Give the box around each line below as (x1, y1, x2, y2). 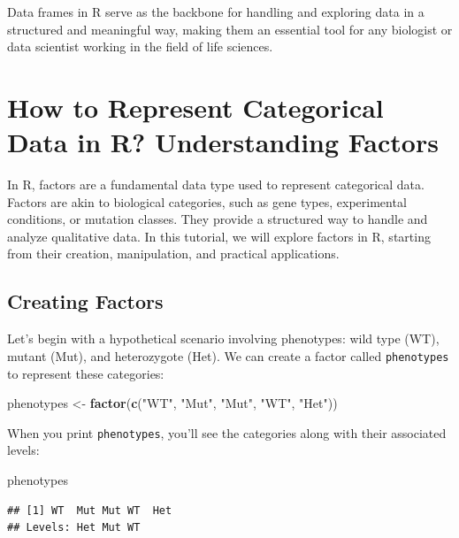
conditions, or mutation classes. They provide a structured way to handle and (7, 210, 428, 228)
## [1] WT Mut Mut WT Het (7, 503, 172, 517)
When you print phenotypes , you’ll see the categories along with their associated (7, 423, 447, 442)
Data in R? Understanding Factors (7, 124, 439, 160)
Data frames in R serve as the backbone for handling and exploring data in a (7, 3, 425, 20)
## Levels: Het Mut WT (7, 521, 141, 534)
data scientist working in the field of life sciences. (7, 37, 273, 56)
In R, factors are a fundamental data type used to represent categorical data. (7, 175, 425, 194)
